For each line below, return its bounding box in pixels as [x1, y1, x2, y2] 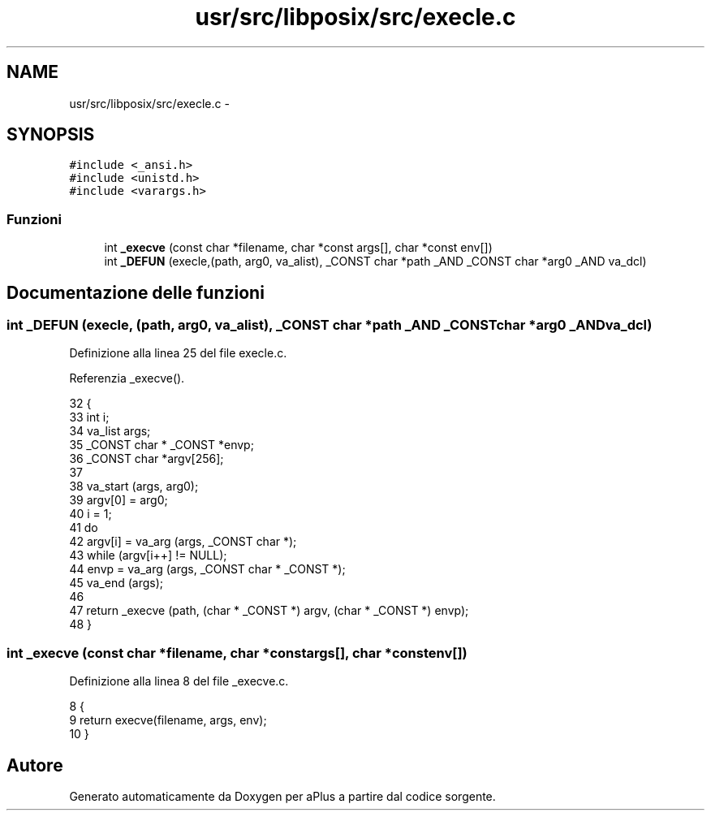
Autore [6, 754, 63, 776]
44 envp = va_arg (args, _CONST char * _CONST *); [69, 562, 346, 577]
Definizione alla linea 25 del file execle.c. [69, 346, 287, 361]
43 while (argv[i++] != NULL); [69, 548, 227, 563]
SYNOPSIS [6, 124, 95, 145]
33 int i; [69, 410, 110, 425]
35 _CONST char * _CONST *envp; [69, 438, 254, 452]
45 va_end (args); [69, 576, 163, 590]
